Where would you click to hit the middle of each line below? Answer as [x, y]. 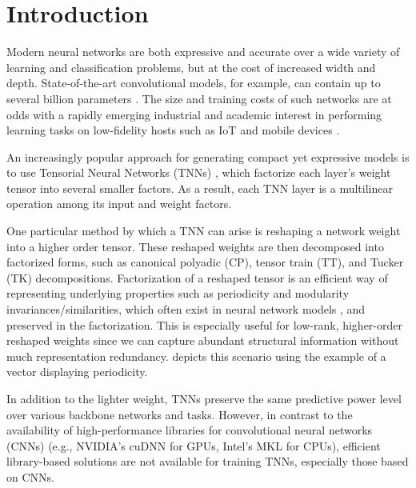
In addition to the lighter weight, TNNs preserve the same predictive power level [204, 398]
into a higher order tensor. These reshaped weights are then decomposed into [195, 246]
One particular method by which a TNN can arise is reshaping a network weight [204, 231]
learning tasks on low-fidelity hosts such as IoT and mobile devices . [173, 130]
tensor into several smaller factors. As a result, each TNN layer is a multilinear [200, 188]
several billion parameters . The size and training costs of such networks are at [199, 98]
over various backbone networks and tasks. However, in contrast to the [180, 414]
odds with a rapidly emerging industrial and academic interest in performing [194, 114]
